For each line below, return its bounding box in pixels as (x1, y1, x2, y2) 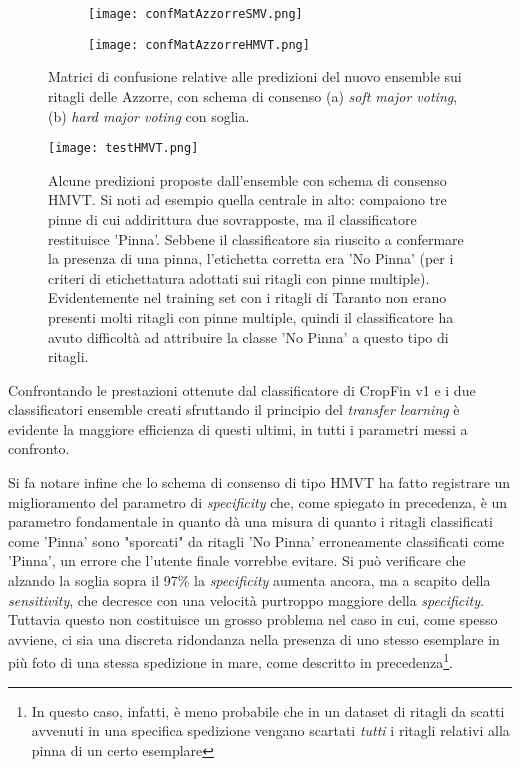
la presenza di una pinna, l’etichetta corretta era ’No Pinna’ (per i (48, 248, 454, 269)
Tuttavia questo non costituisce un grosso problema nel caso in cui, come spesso (8, 609, 498, 630)
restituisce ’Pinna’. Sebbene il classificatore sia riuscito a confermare (48, 228, 464, 249)
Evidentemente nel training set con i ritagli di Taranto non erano (48, 287, 447, 308)
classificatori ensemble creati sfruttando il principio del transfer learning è (8, 399, 460, 420)
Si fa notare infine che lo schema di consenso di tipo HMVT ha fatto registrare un (8, 472, 511, 493)
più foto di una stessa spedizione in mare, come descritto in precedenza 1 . (8, 649, 453, 673)
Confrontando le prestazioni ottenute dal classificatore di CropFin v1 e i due (8, 379, 476, 400)
